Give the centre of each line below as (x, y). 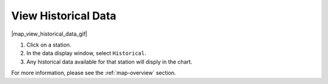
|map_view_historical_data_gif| (49, 34)
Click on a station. (49, 45)
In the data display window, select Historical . (86, 53)
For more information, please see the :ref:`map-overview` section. (94, 73)
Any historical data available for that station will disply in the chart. (109, 62)
